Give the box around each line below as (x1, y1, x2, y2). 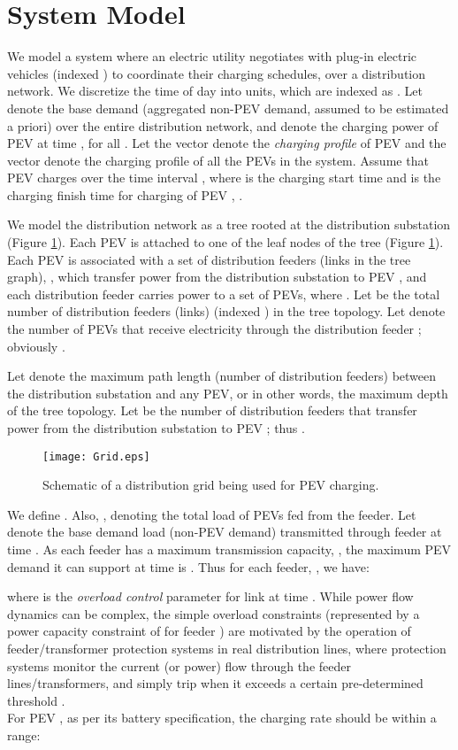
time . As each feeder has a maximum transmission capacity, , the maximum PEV (7, 540, 452, 559)
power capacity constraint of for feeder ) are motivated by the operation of (7, 622, 411, 640)
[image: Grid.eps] (42, 450, 150, 463)
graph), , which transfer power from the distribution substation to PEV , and (7, 267, 427, 286)
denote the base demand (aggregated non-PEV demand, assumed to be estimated (7, 98, 449, 117)
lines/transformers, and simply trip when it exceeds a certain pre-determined (7, 674, 424, 692)
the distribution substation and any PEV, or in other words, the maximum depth (7, 383, 448, 402)
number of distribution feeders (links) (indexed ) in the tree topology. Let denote (7, 302, 446, 321)
